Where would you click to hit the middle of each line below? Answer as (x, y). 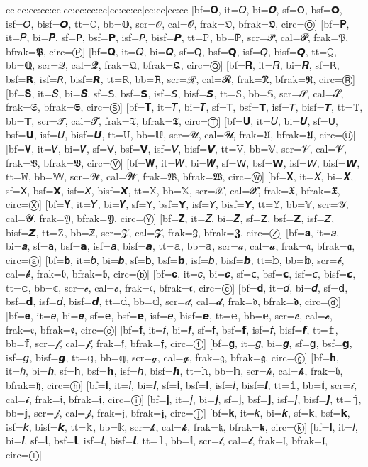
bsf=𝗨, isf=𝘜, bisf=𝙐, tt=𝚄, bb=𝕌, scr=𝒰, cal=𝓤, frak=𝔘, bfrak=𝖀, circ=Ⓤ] (181, 134)
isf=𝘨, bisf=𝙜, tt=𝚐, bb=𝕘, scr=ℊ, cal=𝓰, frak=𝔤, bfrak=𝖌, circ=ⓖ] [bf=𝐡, (172, 357)
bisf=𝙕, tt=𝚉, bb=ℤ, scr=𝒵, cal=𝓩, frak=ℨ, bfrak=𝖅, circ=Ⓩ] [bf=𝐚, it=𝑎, (173, 232)
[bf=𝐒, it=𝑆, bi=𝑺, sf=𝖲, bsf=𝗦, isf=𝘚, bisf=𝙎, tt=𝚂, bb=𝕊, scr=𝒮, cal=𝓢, (175, 93)
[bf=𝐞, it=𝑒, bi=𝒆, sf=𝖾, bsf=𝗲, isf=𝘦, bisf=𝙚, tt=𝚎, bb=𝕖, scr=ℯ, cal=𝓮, (169, 315)
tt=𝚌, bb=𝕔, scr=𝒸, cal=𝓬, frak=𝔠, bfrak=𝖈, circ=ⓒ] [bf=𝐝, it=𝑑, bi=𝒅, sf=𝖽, (177, 287)
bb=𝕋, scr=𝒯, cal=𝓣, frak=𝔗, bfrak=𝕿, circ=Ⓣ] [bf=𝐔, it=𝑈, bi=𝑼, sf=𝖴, (172, 120)
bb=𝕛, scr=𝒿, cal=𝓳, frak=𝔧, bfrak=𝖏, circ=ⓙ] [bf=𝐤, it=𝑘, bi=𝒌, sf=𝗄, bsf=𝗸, (178, 413)
